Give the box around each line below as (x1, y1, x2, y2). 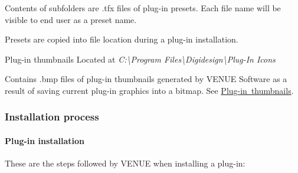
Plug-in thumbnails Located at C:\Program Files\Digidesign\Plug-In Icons (5, 53, 276, 65)
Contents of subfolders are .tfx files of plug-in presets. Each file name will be (5, 2, 281, 14)
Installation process (5, 109, 99, 124)
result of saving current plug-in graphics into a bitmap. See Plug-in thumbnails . (5, 84, 294, 96)
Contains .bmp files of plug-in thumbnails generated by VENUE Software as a (5, 73, 287, 85)
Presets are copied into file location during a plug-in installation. (5, 33, 238, 45)
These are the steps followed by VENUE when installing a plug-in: (5, 157, 245, 169)
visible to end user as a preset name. (5, 13, 137, 25)
